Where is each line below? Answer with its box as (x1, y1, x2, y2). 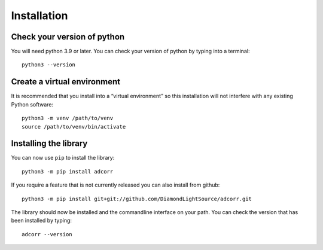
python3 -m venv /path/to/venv (22, 115, 114, 122)
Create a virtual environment (11, 77, 121, 87)
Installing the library (11, 138, 88, 149)
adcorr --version (22, 231, 72, 237)
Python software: (11, 100, 54, 108)
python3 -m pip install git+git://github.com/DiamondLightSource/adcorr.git (22, 195, 252, 202)
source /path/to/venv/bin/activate (22, 123, 126, 130)
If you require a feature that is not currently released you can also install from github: (11, 181, 220, 188)
